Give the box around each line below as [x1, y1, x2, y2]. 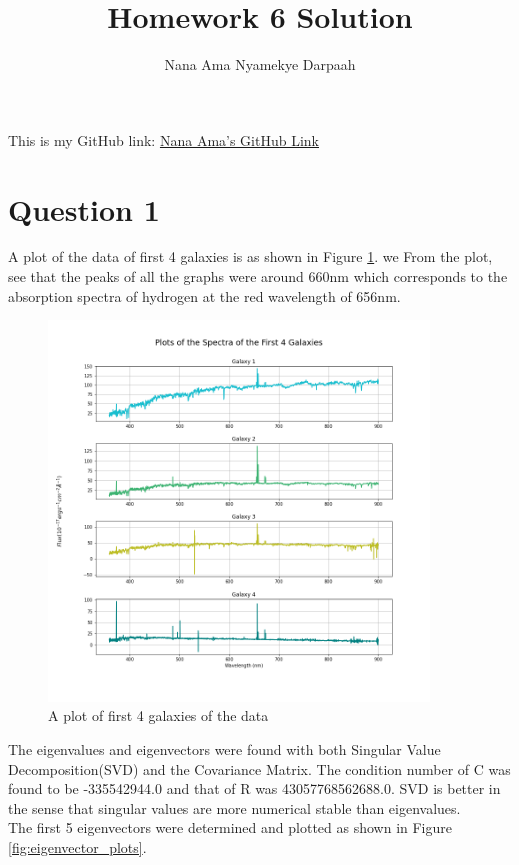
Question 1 [8, 188, 160, 229]
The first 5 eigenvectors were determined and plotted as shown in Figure [8, 817, 452, 838]
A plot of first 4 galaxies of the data [48, 705, 269, 726]
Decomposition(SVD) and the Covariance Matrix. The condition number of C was [8, 758, 511, 779]
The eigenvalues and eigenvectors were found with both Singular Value [8, 739, 441, 759]
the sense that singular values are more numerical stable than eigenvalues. [8, 797, 461, 818]
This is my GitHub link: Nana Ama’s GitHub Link [8, 129, 319, 150]
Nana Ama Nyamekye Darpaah [164, 54, 356, 75]
